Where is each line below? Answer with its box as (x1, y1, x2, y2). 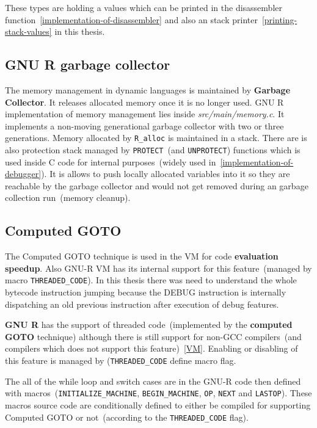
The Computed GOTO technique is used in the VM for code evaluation (5, 250, 279, 263)
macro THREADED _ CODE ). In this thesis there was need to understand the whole (5, 274, 297, 286)
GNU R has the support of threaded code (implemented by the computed (5, 318, 293, 331)
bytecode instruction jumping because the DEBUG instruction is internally (5, 286, 286, 299)
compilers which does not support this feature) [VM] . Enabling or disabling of (5, 342, 298, 355)
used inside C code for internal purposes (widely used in (5, 155, 216, 168)
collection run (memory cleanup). (5, 191, 131, 204)
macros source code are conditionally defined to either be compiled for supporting (5, 398, 311, 411)
